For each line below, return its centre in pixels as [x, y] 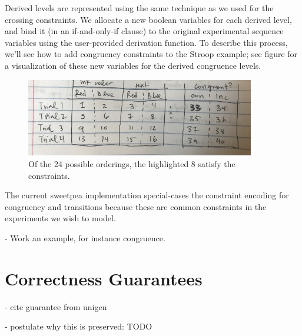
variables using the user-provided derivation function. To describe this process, [146, 42]
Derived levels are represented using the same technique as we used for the [139, 8]
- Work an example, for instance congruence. [85, 237]
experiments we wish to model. [60, 218]
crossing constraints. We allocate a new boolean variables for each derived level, [148, 19]
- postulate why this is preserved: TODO [79, 326]
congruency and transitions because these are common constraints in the [136, 206]
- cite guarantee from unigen [56, 306]
